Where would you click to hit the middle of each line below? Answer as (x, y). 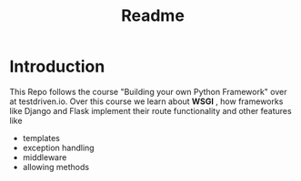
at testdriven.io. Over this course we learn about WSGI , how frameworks (146, 101)
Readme (153, 16)
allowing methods (55, 167)
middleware (45, 157)
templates (41, 138)
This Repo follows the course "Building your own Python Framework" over (148, 91)
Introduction (57, 67)
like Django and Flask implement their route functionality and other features (151, 110)
